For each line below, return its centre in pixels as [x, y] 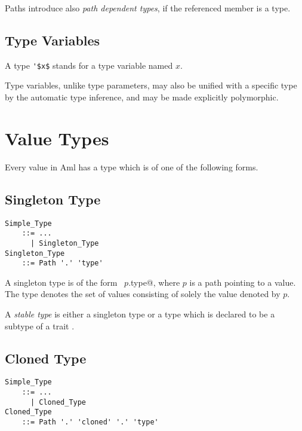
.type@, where [154, 282]
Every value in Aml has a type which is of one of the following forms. [132, 166]
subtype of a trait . [40, 325]
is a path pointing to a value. [243, 282]
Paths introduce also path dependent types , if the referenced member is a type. [148, 8]
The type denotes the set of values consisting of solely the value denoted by [143, 294]
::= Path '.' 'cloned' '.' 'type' [90, 422]
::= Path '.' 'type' [62, 263]
